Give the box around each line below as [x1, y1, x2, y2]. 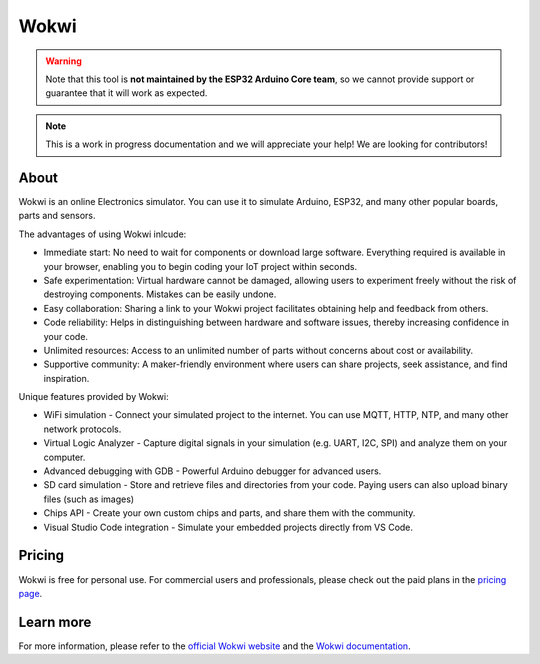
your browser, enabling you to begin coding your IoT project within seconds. [43, 260, 358, 272]
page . [18, 587, 43, 599]
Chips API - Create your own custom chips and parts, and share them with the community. [43, 507, 416, 519]
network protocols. [43, 423, 122, 435]
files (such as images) [43, 493, 135, 505]
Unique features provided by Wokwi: [18, 391, 169, 403]
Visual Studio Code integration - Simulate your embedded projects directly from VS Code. [43, 521, 414, 533]
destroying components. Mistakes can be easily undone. [43, 288, 277, 300]
